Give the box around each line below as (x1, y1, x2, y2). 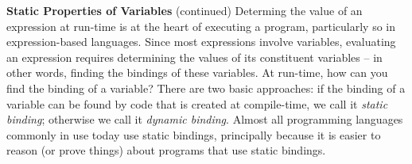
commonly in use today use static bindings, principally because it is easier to (6, 126, 381, 143)
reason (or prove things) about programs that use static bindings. (6, 142, 326, 158)
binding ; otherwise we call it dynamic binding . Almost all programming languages (6, 111, 403, 128)
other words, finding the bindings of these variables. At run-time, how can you (6, 64, 388, 81)
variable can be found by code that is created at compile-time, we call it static (6, 95, 388, 112)
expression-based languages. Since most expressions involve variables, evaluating (6, 33, 396, 50)
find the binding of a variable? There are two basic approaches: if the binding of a (6, 79, 406, 96)
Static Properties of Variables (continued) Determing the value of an (6, 2, 363, 18)
